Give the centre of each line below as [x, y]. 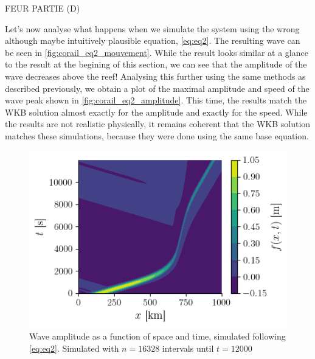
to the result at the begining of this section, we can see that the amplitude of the [156, 64]
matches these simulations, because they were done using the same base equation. [157, 135]
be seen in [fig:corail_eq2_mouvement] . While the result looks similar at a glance [157, 52]
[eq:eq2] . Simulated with [74, 348]
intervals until [188, 348]
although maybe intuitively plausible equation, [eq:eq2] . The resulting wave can [153, 40]
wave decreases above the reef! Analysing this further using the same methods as [155, 76]
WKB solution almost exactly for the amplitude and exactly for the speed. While [156, 112]
